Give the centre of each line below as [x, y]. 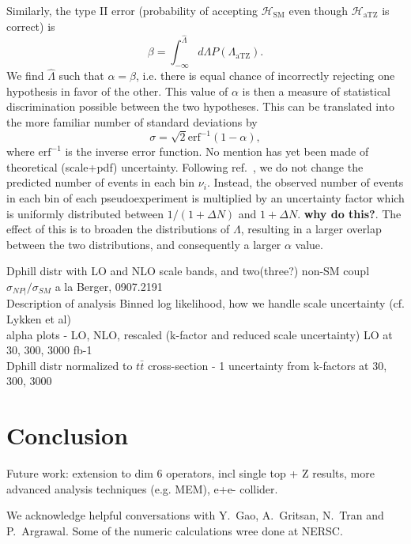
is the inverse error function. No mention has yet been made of [217, 151]
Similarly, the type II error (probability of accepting [132, 10]
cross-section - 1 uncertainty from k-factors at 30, [267, 365]
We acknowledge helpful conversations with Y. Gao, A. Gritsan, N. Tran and [195, 515]
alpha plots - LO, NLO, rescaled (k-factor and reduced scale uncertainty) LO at [200, 334]
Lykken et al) [39, 318]
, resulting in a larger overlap [311, 229]
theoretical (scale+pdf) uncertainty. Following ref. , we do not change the [185, 166]
